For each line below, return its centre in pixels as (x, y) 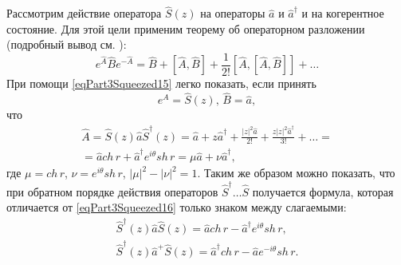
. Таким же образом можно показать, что (296, 173)
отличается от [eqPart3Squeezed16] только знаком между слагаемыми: (177, 207)
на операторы (233, 13)
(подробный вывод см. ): (67, 44)
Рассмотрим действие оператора (84, 13)
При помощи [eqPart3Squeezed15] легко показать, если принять (161, 83)
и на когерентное (343, 13)
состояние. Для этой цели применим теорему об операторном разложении (186, 28)
